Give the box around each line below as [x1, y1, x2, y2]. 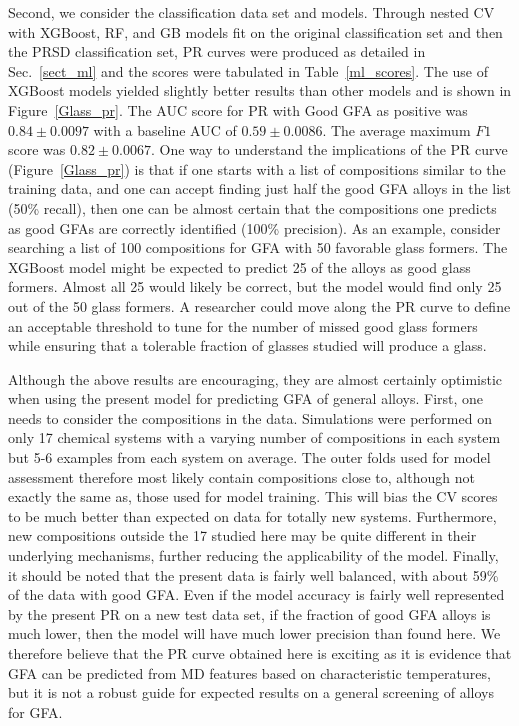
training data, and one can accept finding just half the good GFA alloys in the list [8, 178, 512, 199]
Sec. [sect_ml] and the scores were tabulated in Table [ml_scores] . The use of [8, 60, 489, 81]
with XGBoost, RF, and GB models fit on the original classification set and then [8, 21, 503, 42]
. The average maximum [322, 119, 471, 140]
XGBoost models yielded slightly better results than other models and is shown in [8, 80, 512, 101]
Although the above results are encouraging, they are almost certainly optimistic [8, 368, 503, 389]
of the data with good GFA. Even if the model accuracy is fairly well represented [8, 584, 505, 605]
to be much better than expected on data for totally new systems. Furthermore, [8, 505, 497, 526]
